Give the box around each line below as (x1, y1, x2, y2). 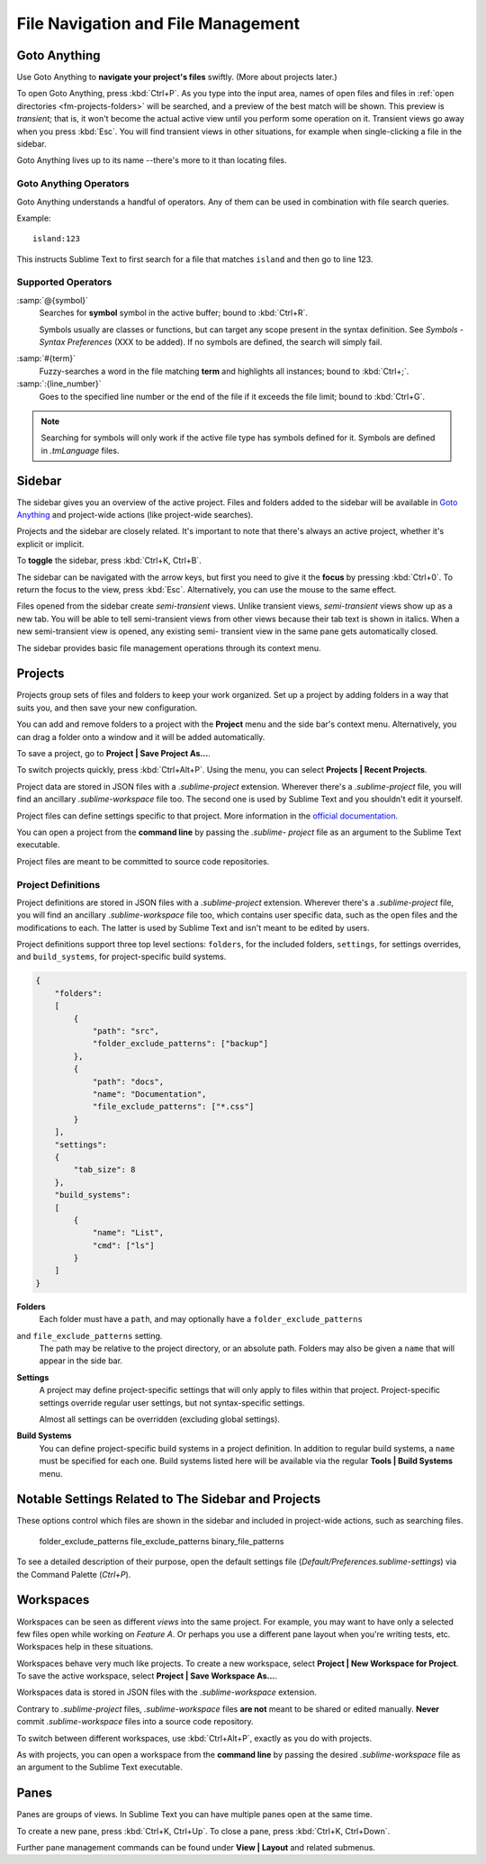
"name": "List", (92, 1227, 165, 1238)
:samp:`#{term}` (16, 353, 76, 364)
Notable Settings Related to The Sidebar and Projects (16, 1491, 321, 1507)
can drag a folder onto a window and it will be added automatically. (16, 731, 265, 742)
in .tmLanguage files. (40, 445, 120, 456)
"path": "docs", (92, 1076, 165, 1087)
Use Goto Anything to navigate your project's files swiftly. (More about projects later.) (16, 72, 337, 83)
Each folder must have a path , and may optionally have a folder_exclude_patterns (39, 1314, 364, 1325)
